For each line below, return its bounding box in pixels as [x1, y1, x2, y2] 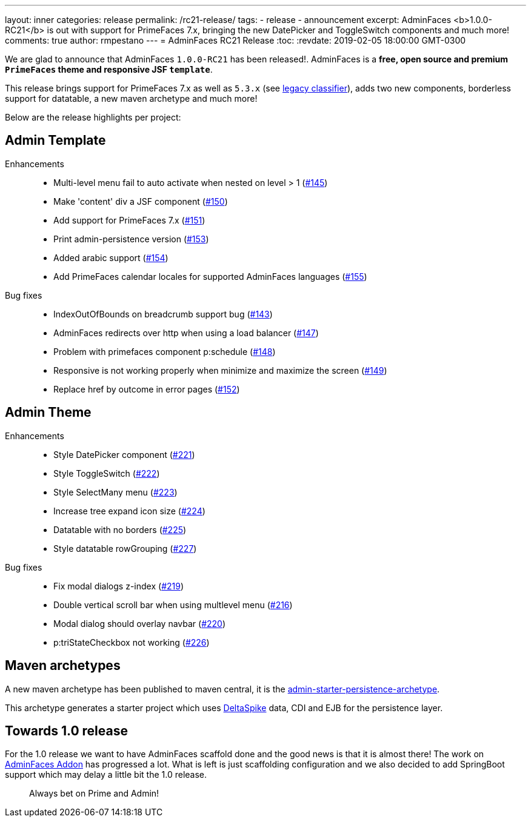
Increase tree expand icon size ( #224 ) [53, 505, 205, 516]
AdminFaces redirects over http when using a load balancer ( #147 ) [53, 327, 319, 338]
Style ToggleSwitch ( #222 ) [53, 468, 160, 479]
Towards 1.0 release [5, 723, 128, 738]
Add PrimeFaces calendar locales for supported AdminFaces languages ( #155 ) [53, 271, 367, 282]
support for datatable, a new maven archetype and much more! [5, 93, 258, 104]
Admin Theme [5, 405, 92, 420]
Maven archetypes [5, 658, 121, 674]
